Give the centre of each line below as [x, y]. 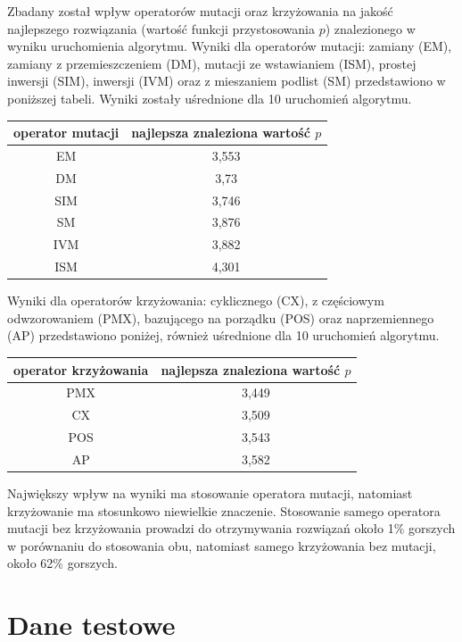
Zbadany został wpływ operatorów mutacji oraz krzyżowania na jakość [200, 11]
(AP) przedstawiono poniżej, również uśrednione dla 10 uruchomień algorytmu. [223, 335]
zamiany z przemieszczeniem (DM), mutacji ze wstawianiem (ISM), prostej [212, 63]
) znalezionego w [370, 28]
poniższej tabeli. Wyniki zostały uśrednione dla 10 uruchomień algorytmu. [210, 98]
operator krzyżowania [81, 369]
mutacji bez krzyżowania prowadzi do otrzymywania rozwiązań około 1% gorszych [231, 528]
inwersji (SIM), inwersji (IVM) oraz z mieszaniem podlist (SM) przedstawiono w [227, 81]
